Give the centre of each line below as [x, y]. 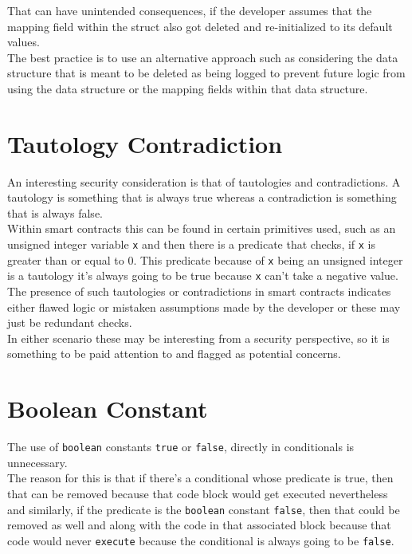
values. [24, 42]
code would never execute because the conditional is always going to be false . [201, 540]
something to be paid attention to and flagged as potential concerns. [174, 354]
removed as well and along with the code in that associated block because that [199, 525]
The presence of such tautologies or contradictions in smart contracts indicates [199, 291]
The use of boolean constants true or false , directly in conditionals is [181, 447]
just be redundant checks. [70, 322]
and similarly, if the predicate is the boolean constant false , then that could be [204, 509]
